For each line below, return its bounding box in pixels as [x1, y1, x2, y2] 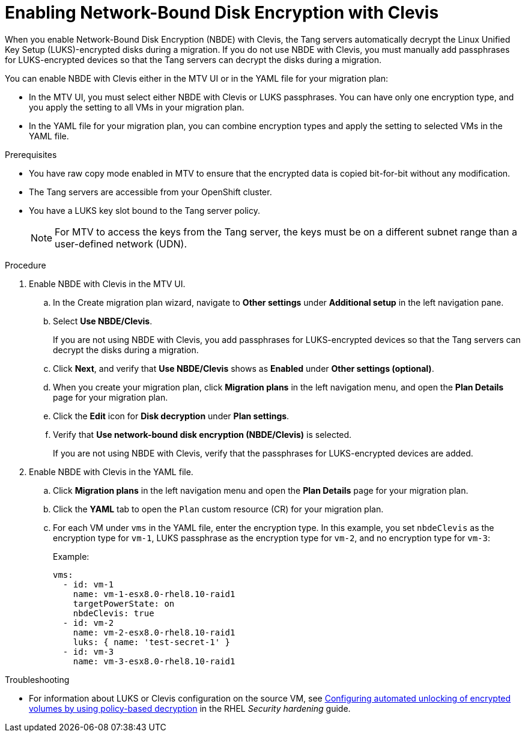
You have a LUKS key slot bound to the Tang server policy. [29, 205, 260, 216]
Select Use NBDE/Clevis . [53, 315, 153, 326]
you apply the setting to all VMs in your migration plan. [29, 102, 244, 112]
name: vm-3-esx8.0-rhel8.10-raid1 [73, 656, 235, 666]
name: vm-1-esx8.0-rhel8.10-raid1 [73, 589, 235, 599]
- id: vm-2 [62, 617, 114, 628]
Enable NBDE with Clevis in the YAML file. [29, 466, 193, 477]
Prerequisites [5, 149, 57, 160]
